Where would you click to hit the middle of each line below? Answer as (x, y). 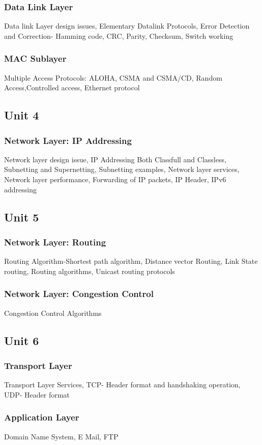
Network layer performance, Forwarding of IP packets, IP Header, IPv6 (115, 179)
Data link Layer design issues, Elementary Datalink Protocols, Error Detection (127, 26)
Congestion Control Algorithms (53, 313)
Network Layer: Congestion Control (79, 294)
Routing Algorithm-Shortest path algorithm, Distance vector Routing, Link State (131, 261)
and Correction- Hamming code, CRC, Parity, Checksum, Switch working (119, 35)
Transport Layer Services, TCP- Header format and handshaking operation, (122, 385)
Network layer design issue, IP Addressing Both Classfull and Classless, (115, 159)
